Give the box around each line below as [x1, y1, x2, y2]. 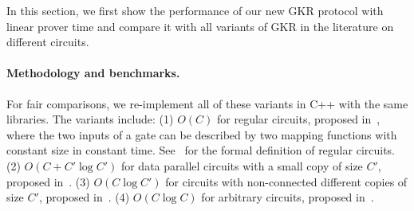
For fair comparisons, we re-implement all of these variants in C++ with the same [6, 95, 408, 111]
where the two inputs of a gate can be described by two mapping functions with [6, 126, 397, 143]
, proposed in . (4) [38, 189, 130, 205]
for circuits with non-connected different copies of [165, 173, 408, 190]
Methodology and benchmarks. [6, 64, 180, 81]
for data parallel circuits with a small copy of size [120, 157, 363, 174]
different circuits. [6, 33, 89, 50]
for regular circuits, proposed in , [217, 111, 380, 127]
